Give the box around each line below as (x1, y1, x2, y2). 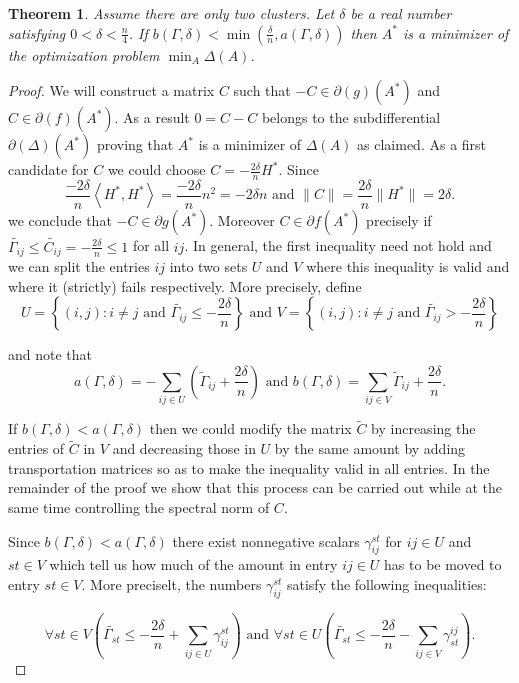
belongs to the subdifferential (261, 107, 441, 128)
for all (132, 235, 170, 256)
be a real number (350, 3, 452, 23)
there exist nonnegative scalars (172, 530, 360, 551)
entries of (8, 438, 65, 459)
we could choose (107, 159, 206, 180)
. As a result (114, 107, 190, 128)
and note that (8, 344, 93, 365)
